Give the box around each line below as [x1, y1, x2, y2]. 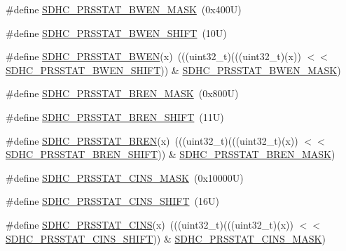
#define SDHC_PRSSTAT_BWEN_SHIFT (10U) [6, 25, 227, 40]
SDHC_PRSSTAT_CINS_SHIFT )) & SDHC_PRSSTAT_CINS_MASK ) [6, 231, 326, 245]
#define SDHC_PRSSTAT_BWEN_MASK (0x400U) [6, 2, 242, 16]
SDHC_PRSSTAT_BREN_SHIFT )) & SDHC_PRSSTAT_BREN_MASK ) [6, 147, 335, 162]
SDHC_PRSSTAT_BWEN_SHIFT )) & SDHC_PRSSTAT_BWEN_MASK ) [6, 62, 341, 77]
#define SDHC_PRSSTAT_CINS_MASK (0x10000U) [6, 170, 244, 185]
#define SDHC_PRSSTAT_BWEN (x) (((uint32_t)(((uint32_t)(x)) [6, 49, 301, 64]
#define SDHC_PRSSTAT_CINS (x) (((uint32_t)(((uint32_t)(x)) [6, 217, 293, 231]
